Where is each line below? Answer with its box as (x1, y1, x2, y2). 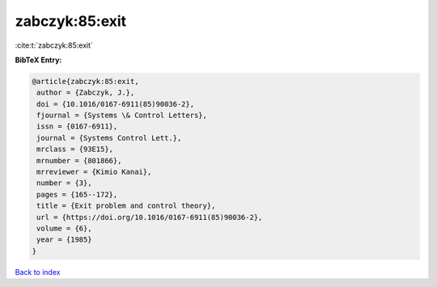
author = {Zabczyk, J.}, (36, 88, 135, 97)
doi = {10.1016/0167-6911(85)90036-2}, (36, 99, 194, 108)
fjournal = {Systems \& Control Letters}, (36, 111, 208, 120)
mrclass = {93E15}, (36, 145, 113, 154)
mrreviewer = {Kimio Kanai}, (36, 167, 152, 177)
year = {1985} (36, 235, 92, 244)
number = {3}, (36, 179, 92, 188)
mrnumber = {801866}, (36, 156, 122, 165)
